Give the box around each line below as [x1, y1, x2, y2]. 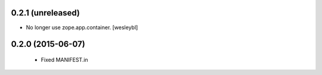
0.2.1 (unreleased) [11, 8, 80, 18]
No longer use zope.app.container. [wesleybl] [26, 24, 138, 31]
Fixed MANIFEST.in [41, 56, 89, 63]
